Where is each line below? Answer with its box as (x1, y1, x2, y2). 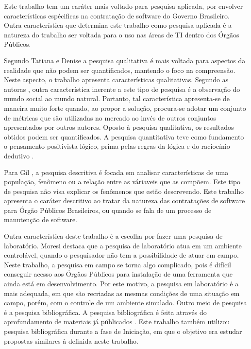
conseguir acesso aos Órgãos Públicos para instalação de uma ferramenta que (4, 269, 233, 279)
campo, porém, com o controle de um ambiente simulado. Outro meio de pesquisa (4, 297, 247, 308)
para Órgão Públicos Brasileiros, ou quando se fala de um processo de (4, 205, 212, 215)
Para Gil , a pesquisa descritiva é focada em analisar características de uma (4, 167, 229, 177)
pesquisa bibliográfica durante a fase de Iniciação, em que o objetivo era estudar (4, 326, 242, 336)
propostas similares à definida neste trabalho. (4, 335, 139, 346)
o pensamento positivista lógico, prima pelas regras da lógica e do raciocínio (4, 141, 230, 151)
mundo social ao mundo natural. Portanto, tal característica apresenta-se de (4, 93, 230, 104)
